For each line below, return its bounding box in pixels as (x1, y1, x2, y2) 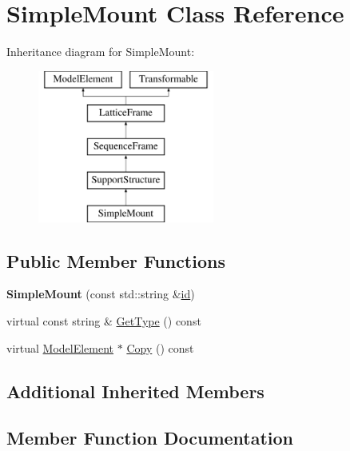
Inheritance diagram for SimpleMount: (6, 43, 195, 60)
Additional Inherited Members (6, 378, 264, 403)
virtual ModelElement (6, 339, 114, 356)
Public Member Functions (6, 248, 225, 273)
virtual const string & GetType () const (6, 313, 201, 329)
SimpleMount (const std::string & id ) (6, 285, 195, 302)
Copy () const (126, 339, 194, 356)
